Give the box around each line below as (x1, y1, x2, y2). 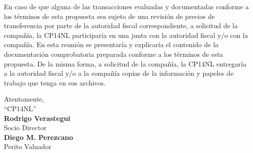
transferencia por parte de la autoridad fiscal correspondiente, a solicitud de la (4, 20, 238, 31)
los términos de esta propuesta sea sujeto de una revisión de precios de (4, 11, 215, 21)
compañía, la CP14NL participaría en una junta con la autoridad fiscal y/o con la (4, 30, 248, 40)
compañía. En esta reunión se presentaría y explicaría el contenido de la (4, 39, 219, 50)
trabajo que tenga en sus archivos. (4, 77, 106, 87)
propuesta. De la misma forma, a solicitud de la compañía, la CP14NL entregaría (4, 58, 247, 68)
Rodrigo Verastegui (4, 113, 71, 123)
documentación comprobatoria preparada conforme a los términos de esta (4, 49, 223, 59)
